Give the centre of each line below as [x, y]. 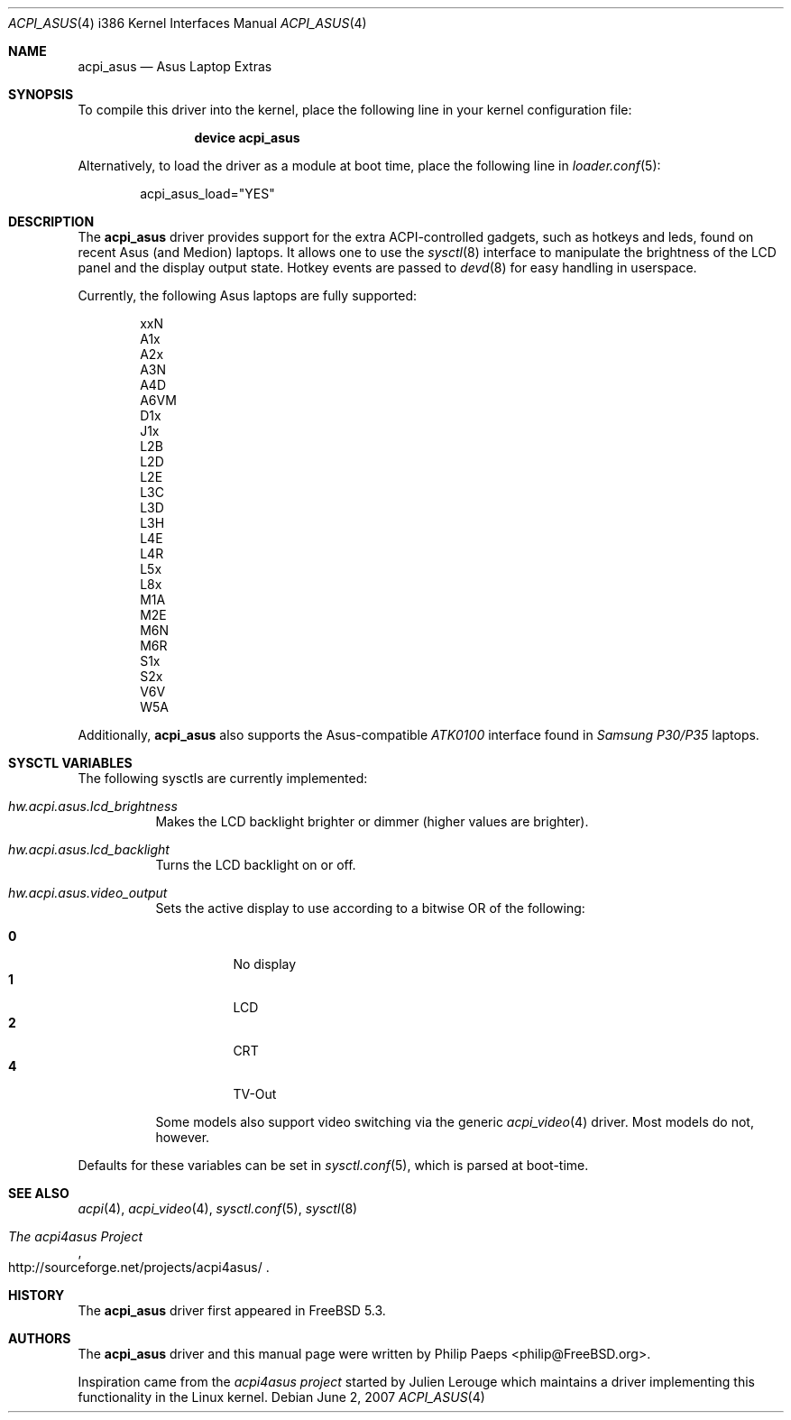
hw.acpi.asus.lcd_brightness [93, 806]
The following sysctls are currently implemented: [223, 778]
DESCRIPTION [51, 221]
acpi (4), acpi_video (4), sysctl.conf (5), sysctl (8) [218, 1208]
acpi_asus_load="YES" [207, 194]
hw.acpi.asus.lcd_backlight [89, 849]
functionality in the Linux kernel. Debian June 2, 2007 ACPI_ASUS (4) [281, 1397]
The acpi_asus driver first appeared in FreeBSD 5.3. [232, 1310]
